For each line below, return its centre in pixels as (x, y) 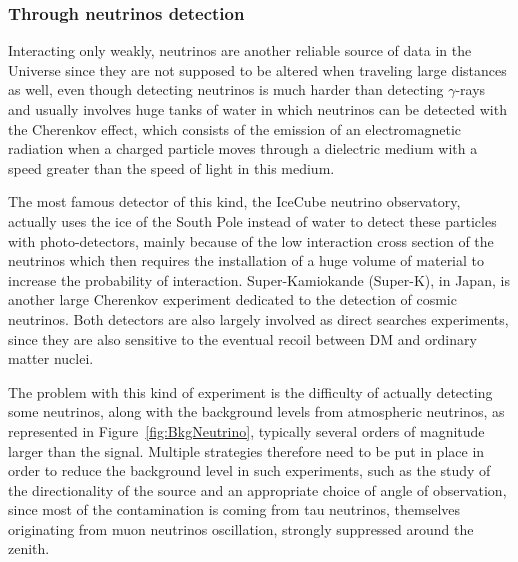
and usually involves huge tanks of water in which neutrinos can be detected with (257, 109)
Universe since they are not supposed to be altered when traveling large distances (257, 69)
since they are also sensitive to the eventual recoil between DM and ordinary (242, 338)
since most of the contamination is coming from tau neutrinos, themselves (234, 509)
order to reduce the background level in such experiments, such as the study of (249, 470)
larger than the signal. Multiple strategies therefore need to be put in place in (246, 450)
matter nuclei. (51, 358)
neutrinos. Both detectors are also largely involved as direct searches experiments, (258, 318)
